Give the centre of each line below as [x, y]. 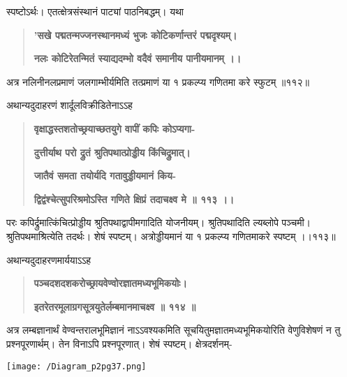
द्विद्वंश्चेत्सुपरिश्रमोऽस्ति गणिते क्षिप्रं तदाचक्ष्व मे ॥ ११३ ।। [134, 199]
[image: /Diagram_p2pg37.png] [76, 366]
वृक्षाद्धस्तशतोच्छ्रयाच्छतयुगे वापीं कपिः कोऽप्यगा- [115, 128]
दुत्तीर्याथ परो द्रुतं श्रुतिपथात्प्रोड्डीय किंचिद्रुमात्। [112, 152]
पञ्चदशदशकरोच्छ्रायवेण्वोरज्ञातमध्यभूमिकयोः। [110, 283]
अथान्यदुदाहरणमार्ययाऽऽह [49, 259]
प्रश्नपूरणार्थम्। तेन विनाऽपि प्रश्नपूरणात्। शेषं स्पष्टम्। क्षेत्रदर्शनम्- [119, 343]
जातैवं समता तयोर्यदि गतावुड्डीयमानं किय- [105, 176]
